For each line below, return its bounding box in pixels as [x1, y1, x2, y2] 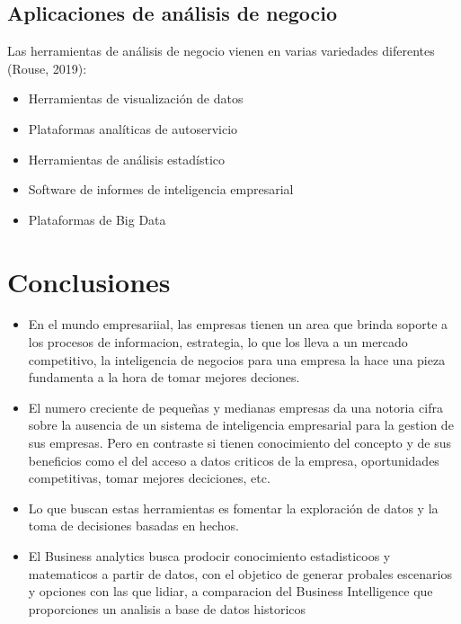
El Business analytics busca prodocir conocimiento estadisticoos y [28, 547, 391, 566]
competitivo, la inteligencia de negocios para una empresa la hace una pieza [28, 350, 446, 369]
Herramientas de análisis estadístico [28, 149, 226, 168]
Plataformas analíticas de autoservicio [28, 119, 238, 138]
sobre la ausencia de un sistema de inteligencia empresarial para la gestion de [28, 415, 454, 434]
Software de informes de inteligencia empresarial [28, 180, 294, 199]
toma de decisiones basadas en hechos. [28, 516, 239, 535]
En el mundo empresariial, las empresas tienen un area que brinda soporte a [28, 315, 448, 334]
